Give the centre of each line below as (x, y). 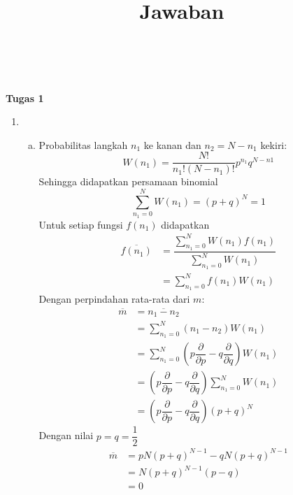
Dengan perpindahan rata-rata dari (114, 299)
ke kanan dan (172, 144)
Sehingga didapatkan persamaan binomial (128, 181)
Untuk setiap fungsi (81, 224)
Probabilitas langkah (83, 144)
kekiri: (274, 144)
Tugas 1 (25, 98)
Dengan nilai (66, 435)
